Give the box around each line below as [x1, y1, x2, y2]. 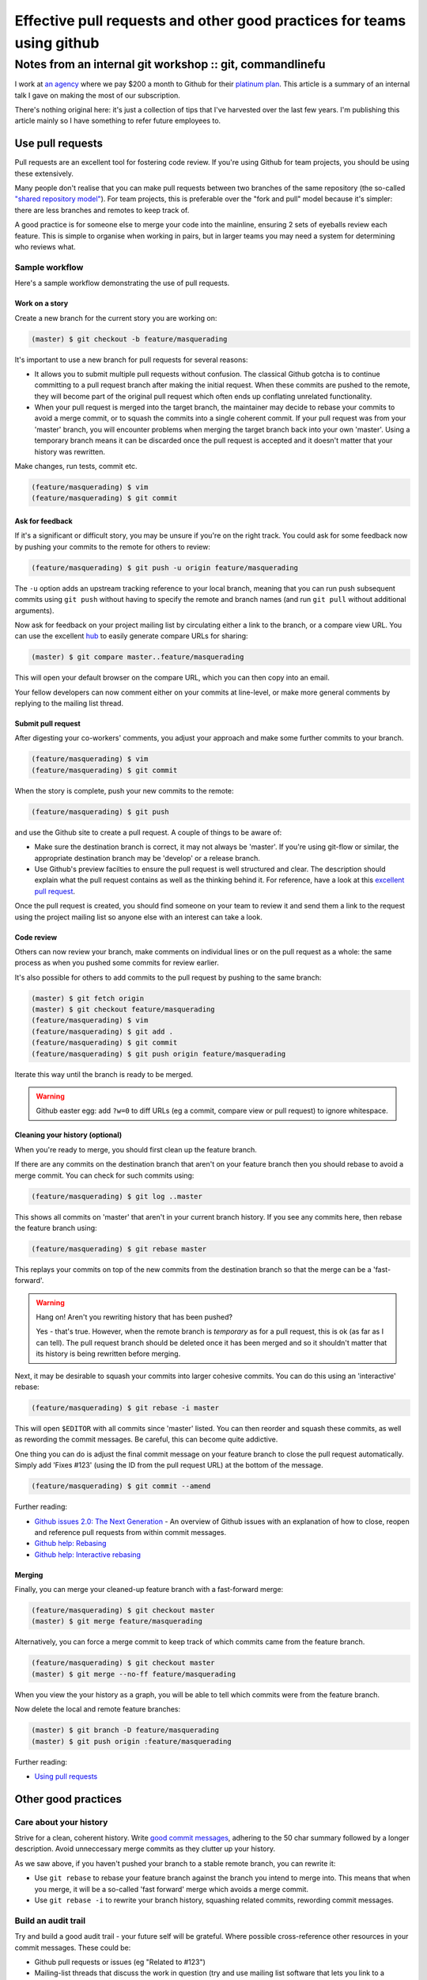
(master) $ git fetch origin [31, 994, 145, 1003]
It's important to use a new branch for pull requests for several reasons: [14, 355, 248, 364]
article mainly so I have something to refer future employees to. [14, 116, 221, 126]
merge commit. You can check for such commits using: [14, 1171, 195, 1180]
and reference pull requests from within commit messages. [34, 1527, 227, 1536]
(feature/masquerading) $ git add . [31, 1026, 174, 1036]
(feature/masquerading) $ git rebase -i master [31, 1403, 219, 1412]
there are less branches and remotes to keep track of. [14, 205, 190, 215]
